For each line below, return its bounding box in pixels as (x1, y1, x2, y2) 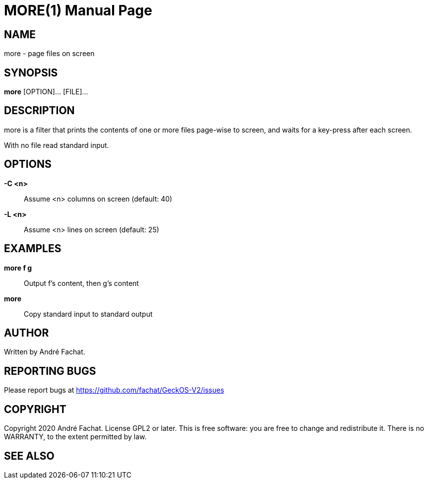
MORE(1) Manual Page (4, 2, 152, 19)
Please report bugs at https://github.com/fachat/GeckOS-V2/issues (4, 386, 224, 395)
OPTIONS (4, 158, 52, 171)
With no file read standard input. (4, 140, 109, 149)
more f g (4, 263, 32, 272)
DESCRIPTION (4, 104, 75, 117)
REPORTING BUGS (4, 364, 96, 377)
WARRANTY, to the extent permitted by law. (4, 432, 147, 441)
